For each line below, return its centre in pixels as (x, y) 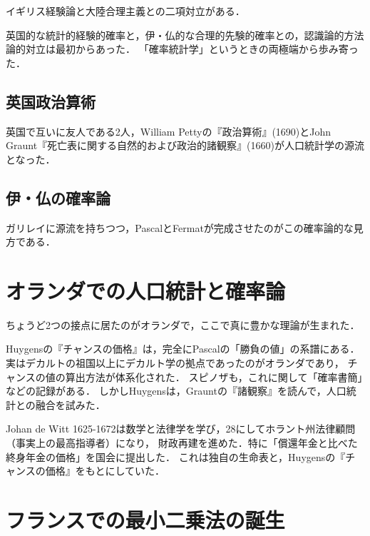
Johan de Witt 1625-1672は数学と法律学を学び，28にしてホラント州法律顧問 (181, 429)
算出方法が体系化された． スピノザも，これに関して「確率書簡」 (214, 376)
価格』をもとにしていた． (105, 471)
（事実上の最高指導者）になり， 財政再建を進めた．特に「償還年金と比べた (182, 443)
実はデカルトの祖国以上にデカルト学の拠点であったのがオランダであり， (175, 363)
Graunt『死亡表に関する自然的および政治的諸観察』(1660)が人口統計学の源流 (185, 145)
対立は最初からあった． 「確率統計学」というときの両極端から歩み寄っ (192, 49)
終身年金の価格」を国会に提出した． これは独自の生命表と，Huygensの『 (176, 456)
